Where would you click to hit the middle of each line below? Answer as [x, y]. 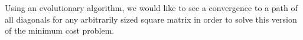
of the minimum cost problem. [60, 30]
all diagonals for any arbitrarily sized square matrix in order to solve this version [151, 19]
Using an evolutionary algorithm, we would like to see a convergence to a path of [151, 8]
